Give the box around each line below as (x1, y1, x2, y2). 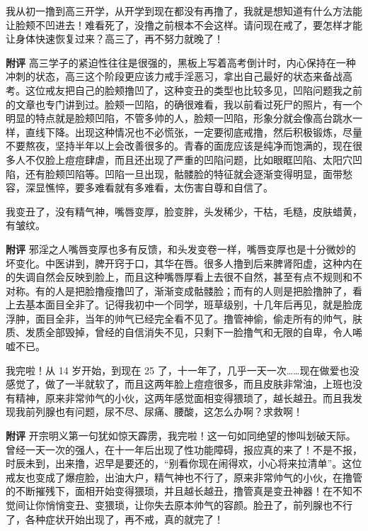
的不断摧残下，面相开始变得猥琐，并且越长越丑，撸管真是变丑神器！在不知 (6, 484, 352, 498)
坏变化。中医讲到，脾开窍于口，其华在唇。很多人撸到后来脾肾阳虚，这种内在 (6, 255, 362, 270)
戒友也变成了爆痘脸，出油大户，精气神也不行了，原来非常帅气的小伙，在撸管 (6, 469, 362, 484)
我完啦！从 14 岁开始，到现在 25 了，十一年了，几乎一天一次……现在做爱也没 (6, 362, 360, 377)
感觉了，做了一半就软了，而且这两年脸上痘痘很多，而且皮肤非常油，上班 (6, 376, 343, 391)
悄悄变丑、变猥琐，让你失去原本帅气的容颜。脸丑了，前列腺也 (45, 498, 333, 512)
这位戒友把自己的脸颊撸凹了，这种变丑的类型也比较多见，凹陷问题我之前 (25, 82, 362, 97)
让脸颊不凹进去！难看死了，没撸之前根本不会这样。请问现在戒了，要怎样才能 (6, 17, 362, 32)
